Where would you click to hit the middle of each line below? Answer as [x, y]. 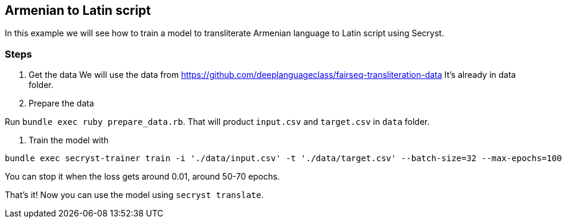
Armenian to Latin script [78, 10]
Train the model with [69, 140]
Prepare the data [61, 103]
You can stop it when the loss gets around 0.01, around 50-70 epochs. [142, 177]
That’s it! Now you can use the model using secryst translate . [134, 195]
